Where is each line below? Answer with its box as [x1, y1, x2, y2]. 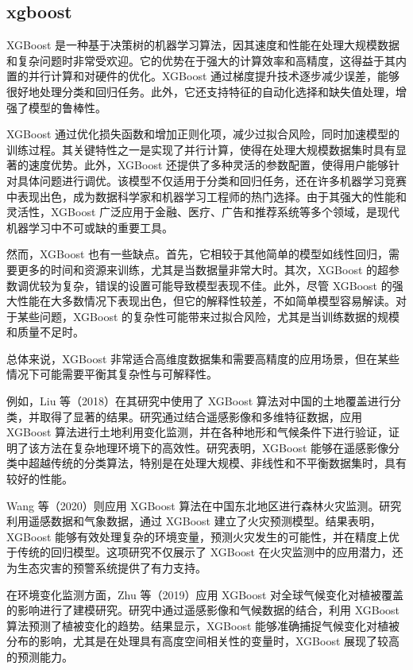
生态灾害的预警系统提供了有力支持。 [17, 560, 206, 576]
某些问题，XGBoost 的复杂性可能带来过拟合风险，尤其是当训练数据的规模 [17, 308, 400, 324]
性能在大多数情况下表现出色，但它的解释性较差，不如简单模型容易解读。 [17, 292, 396, 309]
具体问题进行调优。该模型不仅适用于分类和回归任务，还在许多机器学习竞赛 [17, 172, 407, 188]
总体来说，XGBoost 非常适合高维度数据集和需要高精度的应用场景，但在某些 [6, 350, 400, 366]
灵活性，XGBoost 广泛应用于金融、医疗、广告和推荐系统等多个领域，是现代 [6, 203, 400, 220]
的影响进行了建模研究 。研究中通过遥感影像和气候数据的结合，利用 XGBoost [6, 602, 400, 618]
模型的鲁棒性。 [28, 99, 106, 115]
